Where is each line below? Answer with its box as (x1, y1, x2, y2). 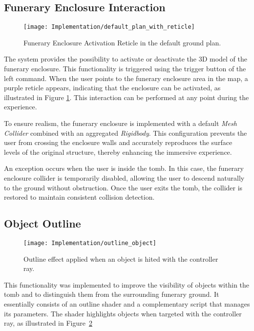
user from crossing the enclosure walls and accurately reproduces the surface (4, 137, 233, 147)
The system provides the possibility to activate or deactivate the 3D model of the (4, 54, 248, 64)
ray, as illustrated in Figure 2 (4, 318, 92, 328)
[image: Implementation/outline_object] (23, 239, 157, 247)
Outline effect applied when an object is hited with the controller (23, 253, 218, 264)
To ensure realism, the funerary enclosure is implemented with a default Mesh (4, 118, 237, 128)
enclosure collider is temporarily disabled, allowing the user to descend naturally (4, 172, 245, 183)
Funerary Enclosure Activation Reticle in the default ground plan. (23, 37, 221, 47)
